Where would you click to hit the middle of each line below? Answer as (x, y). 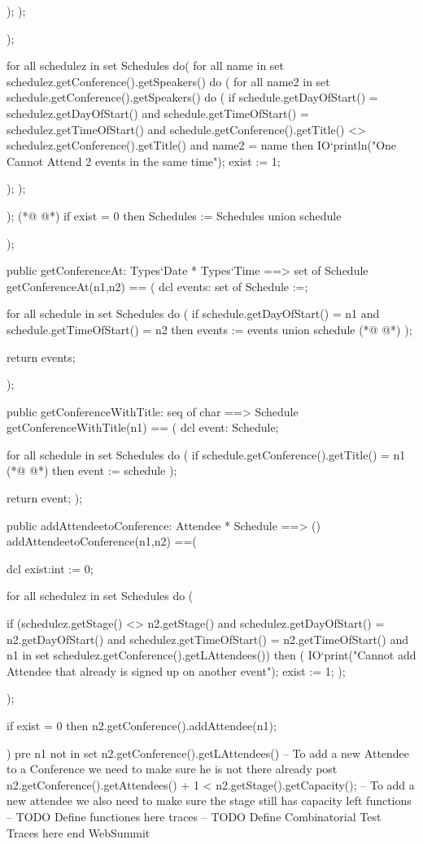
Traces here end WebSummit (78, 832)
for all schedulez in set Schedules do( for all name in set (146, 65)
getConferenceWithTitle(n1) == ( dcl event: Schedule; (143, 427)
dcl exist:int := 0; (50, 568)
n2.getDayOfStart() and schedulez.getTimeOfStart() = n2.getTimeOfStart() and (207, 639)
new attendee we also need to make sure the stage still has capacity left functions (209, 800)
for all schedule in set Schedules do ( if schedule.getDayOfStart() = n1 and (193, 313)
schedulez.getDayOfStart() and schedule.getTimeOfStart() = (158, 113)
